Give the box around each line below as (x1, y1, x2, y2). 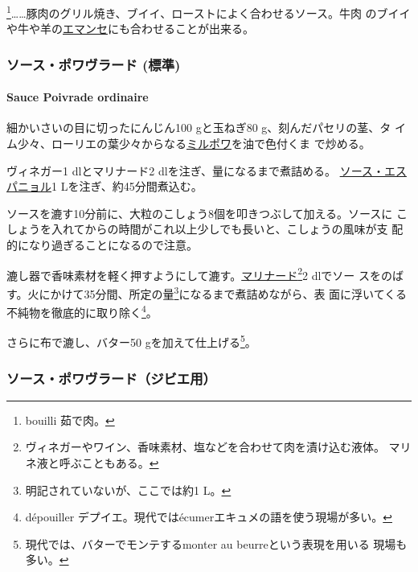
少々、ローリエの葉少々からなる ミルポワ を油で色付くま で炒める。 (17, 135, 371, 152)
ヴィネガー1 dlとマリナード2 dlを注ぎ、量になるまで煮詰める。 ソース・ (6, 162, 384, 179)
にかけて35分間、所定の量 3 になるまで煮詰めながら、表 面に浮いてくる (39, 282, 407, 302)
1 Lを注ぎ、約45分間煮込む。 (51, 178, 203, 195)
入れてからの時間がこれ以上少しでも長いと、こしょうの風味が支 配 (51, 220, 404, 237)
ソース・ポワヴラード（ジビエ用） (6, 368, 216, 388)
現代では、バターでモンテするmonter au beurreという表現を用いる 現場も (25, 535, 408, 552)
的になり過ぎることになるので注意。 (6, 237, 198, 253)
